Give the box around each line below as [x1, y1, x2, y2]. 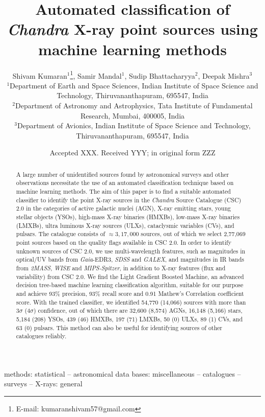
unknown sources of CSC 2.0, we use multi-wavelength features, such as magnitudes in [16, 246, 246, 255]
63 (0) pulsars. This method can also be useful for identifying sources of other [16, 323, 223, 332]
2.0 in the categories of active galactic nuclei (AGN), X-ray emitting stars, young [16, 204, 231, 213]
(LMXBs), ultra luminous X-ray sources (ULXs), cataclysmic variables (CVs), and [16, 221, 234, 229]
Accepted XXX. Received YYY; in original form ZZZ [49, 147, 216, 158]
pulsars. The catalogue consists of [16, 229, 105, 238]
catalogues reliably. [16, 332, 67, 340]
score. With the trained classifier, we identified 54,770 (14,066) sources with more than [16, 297, 246, 306]
